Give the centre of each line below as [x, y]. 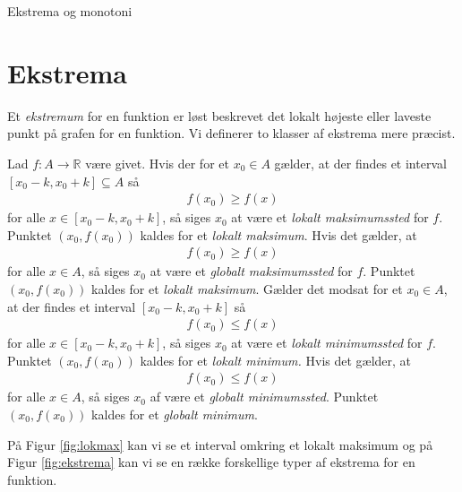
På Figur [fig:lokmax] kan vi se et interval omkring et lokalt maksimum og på [220, 444]
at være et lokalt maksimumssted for [330, 217]
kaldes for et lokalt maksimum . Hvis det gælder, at [278, 234]
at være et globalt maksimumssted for [251, 271]
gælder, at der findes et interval [360, 163]
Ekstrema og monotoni [70, 11]
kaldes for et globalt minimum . [175, 414]
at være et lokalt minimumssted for [327, 343]
